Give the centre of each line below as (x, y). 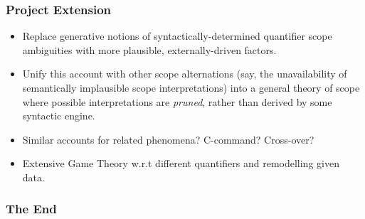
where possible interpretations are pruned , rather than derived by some (177, 101)
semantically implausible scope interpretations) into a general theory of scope (191, 87)
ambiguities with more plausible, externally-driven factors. (149, 49)
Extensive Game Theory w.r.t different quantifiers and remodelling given (181, 163)
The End (31, 209)
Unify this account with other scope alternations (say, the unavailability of (185, 74)
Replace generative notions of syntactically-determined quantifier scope (177, 36)
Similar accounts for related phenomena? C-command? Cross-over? (168, 139)
